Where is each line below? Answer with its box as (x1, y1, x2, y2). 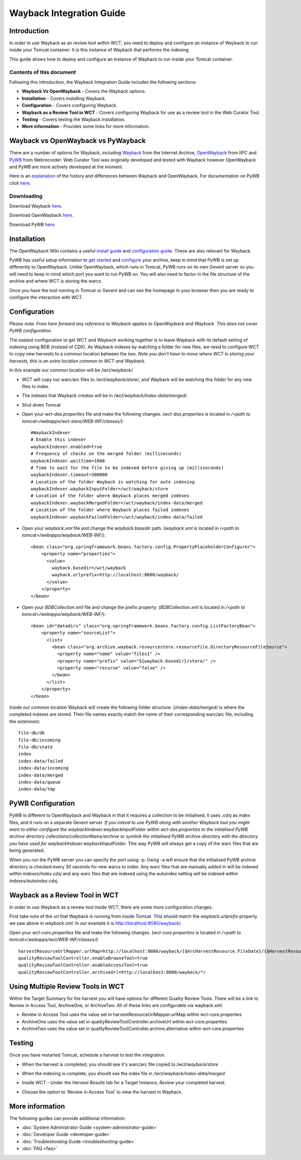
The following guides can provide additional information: (9, 1115, 126, 1121)
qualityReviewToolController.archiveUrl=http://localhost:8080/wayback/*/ (18, 969, 206, 975)
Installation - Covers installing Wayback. (22, 95, 106, 101)
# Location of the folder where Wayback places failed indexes (31, 507, 190, 513)
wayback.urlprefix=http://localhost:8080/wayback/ (52, 572, 179, 578)
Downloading (9, 192, 43, 199)
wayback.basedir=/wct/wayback (52, 565, 126, 571)
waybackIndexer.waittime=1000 (31, 458, 105, 464)
